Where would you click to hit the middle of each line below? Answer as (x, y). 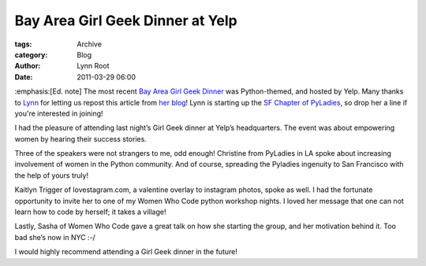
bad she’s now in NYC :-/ (55, 237)
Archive (90, 44)
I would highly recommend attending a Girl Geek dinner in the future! (126, 252)
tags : (23, 44)
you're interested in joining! (59, 113)
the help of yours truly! (52, 175)
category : (31, 54)
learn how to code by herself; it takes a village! (90, 212)
